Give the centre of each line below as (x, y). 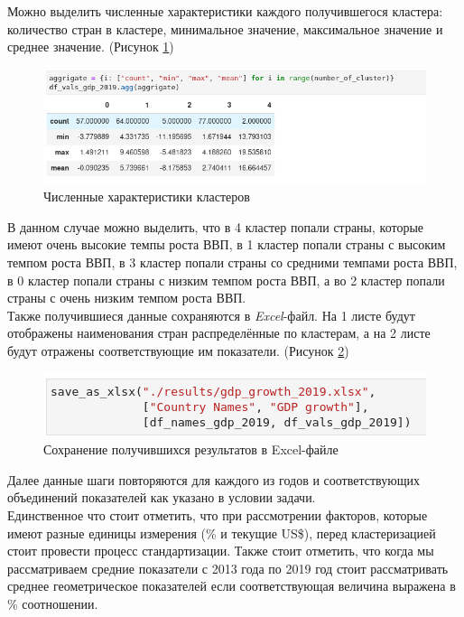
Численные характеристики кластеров (147, 196)
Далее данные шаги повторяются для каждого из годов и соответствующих (213, 479)
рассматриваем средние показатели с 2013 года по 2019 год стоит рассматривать (228, 568)
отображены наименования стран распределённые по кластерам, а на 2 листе (219, 333)
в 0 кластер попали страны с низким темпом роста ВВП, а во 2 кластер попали (226, 280)
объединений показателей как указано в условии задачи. (162, 497)
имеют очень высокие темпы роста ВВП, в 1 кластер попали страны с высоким (227, 244)
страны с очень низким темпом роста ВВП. (127, 298)
